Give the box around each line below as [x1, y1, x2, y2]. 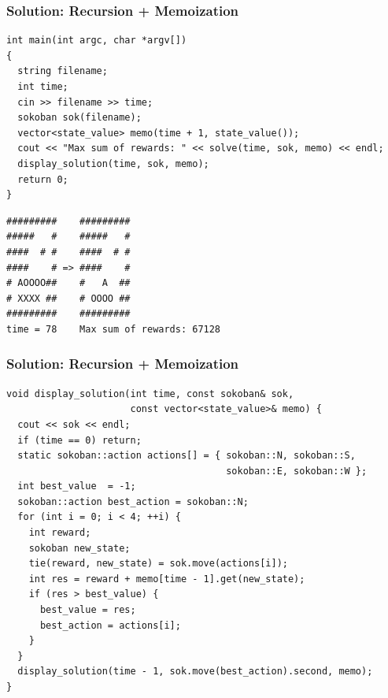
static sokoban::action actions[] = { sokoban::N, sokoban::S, [17, 450, 356, 462]
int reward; [28, 527, 91, 539]
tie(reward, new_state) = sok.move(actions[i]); [28, 558, 288, 570]
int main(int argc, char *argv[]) [6, 35, 187, 46]
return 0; [17, 173, 68, 185]
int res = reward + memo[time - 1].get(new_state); [28, 573, 305, 585]
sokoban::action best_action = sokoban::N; [17, 496, 249, 507]
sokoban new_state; [28, 542, 131, 554]
